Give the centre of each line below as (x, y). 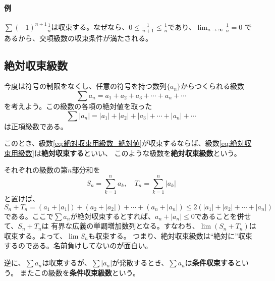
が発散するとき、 (140, 263)
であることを (216, 216)
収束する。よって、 (36, 235)
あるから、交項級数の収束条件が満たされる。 (78, 38)
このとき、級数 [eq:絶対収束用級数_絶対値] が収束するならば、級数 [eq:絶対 (124, 143)
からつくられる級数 (213, 86)
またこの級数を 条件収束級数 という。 (80, 272)
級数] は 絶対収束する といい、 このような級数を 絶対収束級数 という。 (129, 153)
